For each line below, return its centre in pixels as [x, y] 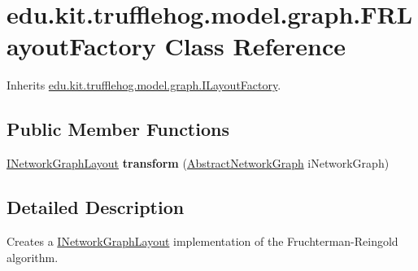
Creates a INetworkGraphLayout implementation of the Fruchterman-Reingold [202, 240]
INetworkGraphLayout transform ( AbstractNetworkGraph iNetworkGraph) [198, 163]
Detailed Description [96, 207]
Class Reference [255, 46]
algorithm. [33, 257]
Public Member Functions [118, 129]
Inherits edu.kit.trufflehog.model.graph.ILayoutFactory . [144, 85]
